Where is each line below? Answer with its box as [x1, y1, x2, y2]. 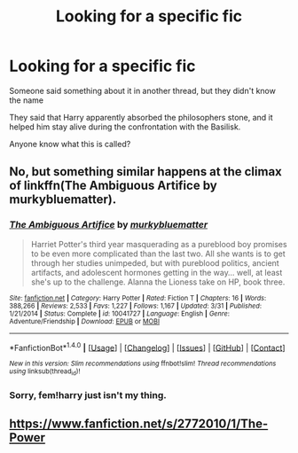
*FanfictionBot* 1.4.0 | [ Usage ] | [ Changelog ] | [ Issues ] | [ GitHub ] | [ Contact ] [9, 340, 286, 353]
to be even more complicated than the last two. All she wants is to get [30, 248, 286, 259]
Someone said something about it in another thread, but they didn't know [9, 85, 277, 96]
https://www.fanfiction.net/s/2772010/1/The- [9, 416, 269, 431]
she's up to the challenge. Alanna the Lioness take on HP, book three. [30, 277, 286, 287]
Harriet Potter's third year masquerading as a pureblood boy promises [30, 238, 287, 249]
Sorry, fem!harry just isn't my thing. [9, 388, 167, 401]
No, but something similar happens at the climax [9, 164, 282, 179]
